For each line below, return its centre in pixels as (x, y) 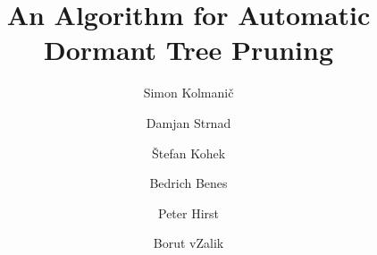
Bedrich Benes (188, 183)
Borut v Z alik (188, 243)
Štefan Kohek (188, 153)
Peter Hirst (188, 212)
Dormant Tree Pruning (188, 50)
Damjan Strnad (188, 122)
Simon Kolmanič (188, 93)
